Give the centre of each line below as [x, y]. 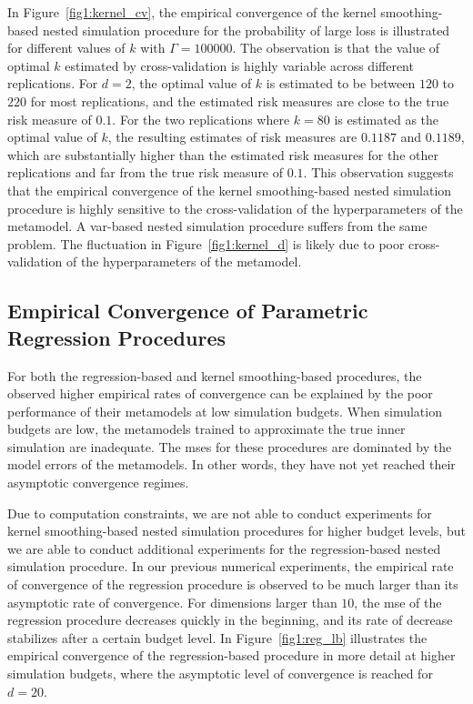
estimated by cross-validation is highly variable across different [239, 65]
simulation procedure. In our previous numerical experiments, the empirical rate [231, 566]
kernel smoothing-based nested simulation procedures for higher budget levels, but [236, 531]
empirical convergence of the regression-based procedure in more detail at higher [231, 655]
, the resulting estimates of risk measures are [232, 137]
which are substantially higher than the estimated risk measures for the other [223, 154]
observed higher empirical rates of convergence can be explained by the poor [220, 393]
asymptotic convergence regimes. [98, 483]
